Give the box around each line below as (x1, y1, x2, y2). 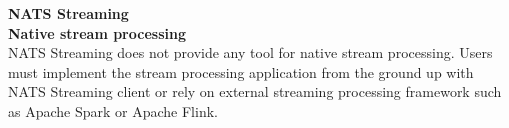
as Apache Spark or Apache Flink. (8, 100, 218, 121)
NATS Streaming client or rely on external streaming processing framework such (8, 81, 502, 102)
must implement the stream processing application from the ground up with (8, 61, 474, 82)
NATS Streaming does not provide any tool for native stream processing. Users (8, 42, 493, 63)
